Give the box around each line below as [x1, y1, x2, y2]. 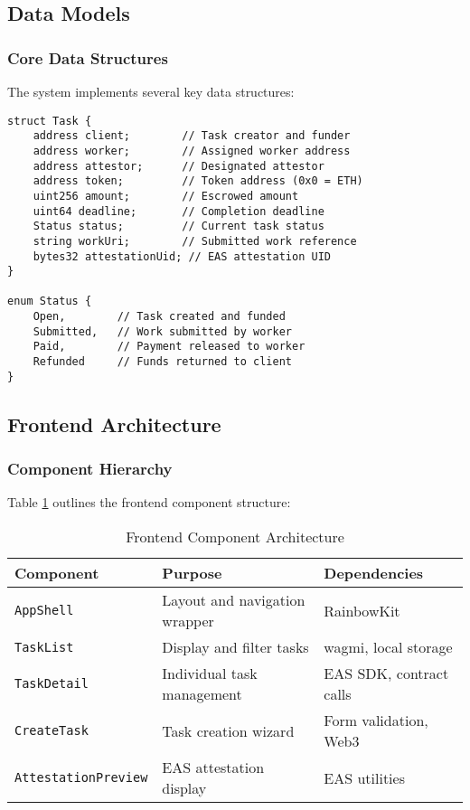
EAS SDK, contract [324, 663, 449, 683]
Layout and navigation [162, 589, 305, 610]
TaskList [14, 639, 74, 655]
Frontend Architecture [7, 410, 221, 438]
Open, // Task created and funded [33, 310, 286, 324]
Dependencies [324, 562, 424, 583]
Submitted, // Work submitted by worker [33, 325, 292, 338]
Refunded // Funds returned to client [33, 355, 292, 369]
